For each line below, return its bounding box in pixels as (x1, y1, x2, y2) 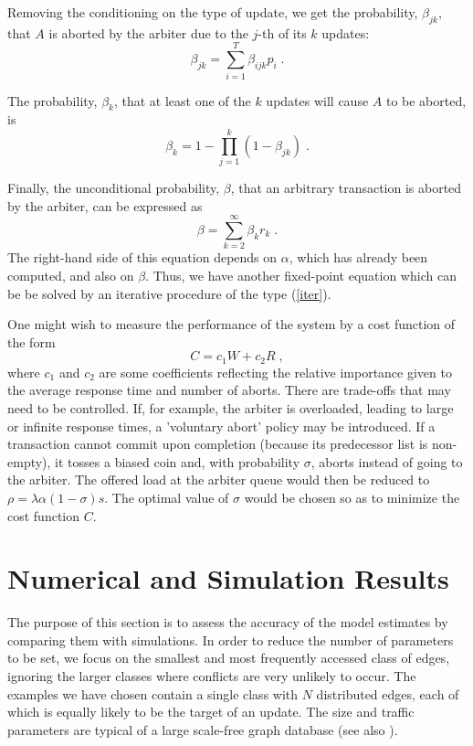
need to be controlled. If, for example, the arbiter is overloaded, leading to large (7, 398, 454, 417)
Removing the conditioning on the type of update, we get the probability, (7, 3, 418, 21)
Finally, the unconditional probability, (7, 178, 220, 197)
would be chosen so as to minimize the (244, 487, 460, 506)
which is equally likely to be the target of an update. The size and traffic (7, 702, 415, 721)
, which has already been (289, 248, 428, 267)
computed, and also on (7, 265, 134, 284)
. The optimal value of (104, 487, 229, 506)
